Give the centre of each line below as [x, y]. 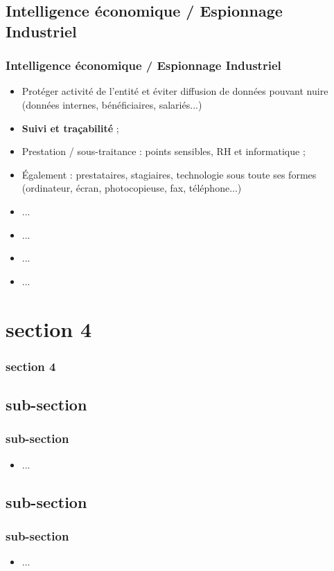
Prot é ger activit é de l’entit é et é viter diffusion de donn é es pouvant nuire [175, 91]
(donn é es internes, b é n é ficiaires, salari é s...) [112, 104]
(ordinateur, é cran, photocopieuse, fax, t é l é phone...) [132, 188]
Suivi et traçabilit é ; [70, 128]
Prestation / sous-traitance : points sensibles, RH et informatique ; [164, 151]
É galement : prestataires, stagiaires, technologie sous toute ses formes [169, 174]
